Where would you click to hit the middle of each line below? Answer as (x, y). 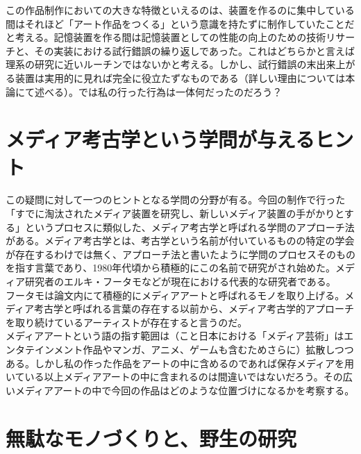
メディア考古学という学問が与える (160, 139)
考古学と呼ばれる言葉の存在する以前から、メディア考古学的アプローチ (194, 309)
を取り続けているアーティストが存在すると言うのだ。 (126, 322)
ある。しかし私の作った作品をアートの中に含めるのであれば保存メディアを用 (180, 363)
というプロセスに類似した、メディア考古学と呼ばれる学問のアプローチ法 (190, 227)
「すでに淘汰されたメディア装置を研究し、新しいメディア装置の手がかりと (175, 213)
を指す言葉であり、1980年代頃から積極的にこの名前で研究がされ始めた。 (171, 268)
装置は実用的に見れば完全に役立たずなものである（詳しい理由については (180, 77)
